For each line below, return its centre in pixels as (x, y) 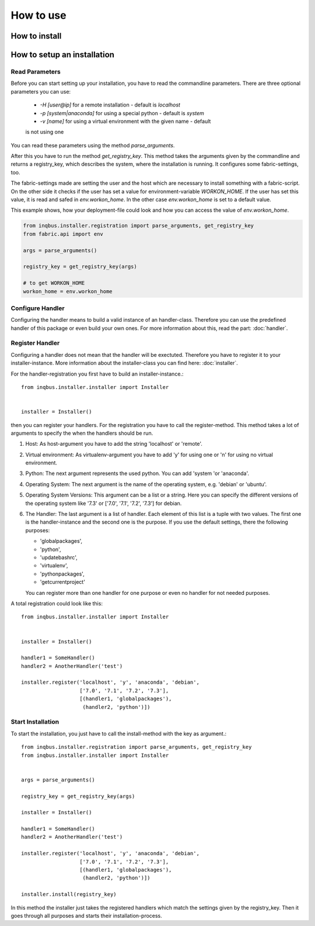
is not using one (45, 132)
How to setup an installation (63, 55)
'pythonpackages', (62, 574)
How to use (38, 15)
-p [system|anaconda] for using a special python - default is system (122, 113)
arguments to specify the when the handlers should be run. (82, 433)
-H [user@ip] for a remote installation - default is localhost (110, 105)
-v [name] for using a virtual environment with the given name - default (125, 121)
